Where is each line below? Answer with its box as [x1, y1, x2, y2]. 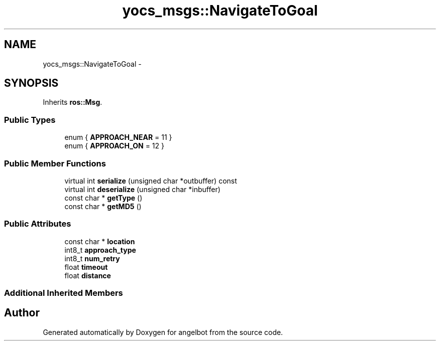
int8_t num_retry [64, 254, 120, 263]
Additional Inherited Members [4, 288, 123, 298]
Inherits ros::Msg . [43, 98, 102, 107]
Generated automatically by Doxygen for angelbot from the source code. [43, 327, 283, 336]
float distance [64, 271, 111, 280]
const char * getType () [64, 193, 143, 202]
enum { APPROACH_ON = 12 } [64, 141, 164, 150]
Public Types [4, 114, 56, 125]
